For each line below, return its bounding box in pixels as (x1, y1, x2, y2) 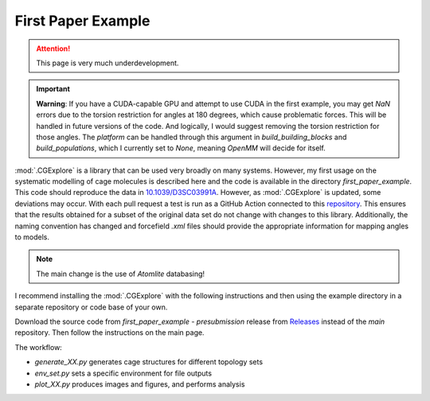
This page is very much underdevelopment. (36, 58, 179, 68)
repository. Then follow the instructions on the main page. (14, 328, 205, 337)
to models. (14, 232, 49, 242)
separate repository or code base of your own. (14, 302, 168, 312)
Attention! (36, 44, 71, 53)
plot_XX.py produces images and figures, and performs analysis (34, 379, 245, 389)
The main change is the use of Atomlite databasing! (36, 269, 205, 278)
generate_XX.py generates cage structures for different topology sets (34, 357, 263, 367)
